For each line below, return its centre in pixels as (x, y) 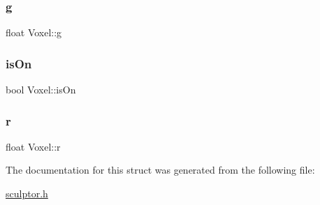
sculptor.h (27, 193)
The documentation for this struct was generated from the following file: (160, 170)
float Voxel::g (34, 32)
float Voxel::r (33, 146)
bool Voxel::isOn (41, 90)
